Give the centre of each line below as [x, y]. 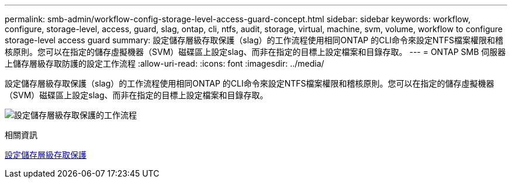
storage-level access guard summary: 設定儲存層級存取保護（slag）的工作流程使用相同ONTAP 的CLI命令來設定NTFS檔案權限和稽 [254, 40]
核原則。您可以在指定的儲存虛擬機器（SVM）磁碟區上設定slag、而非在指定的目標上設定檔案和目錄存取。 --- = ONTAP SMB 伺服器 [255, 52]
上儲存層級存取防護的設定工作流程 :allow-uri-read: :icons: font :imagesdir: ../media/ [165, 63]
